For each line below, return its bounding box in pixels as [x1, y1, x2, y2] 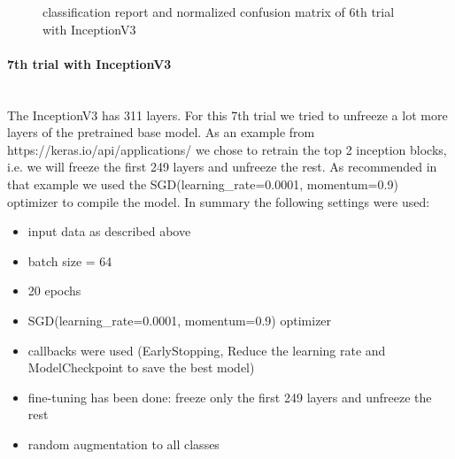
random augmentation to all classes [27, 434, 220, 453]
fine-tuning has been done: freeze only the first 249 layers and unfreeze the [27, 387, 432, 406]
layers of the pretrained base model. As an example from [7, 123, 315, 142]
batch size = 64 [27, 251, 112, 270]
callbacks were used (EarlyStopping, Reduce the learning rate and [27, 340, 386, 359]
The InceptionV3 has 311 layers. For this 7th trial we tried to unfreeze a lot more [7, 105, 448, 124]
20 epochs [27, 281, 81, 300]
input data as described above [27, 222, 191, 241]
